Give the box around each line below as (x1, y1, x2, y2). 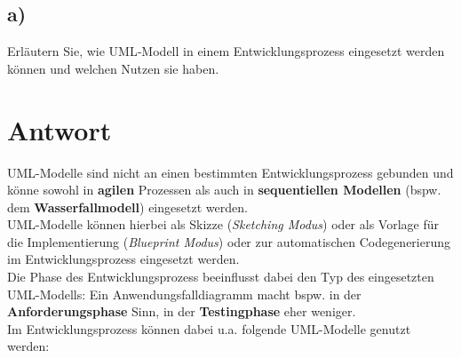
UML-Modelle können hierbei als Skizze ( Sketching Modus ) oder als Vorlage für (7, 215, 439, 234)
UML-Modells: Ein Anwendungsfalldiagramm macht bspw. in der (7, 284, 362, 303)
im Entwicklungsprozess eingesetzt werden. (7, 250, 240, 268)
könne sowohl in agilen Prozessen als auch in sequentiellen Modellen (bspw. (7, 180, 441, 199)
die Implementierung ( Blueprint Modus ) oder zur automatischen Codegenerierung (7, 232, 451, 251)
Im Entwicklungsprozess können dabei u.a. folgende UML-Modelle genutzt (7, 319, 411, 338)
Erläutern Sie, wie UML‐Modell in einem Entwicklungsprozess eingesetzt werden (7, 42, 445, 60)
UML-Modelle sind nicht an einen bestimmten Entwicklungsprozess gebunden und (7, 163, 454, 181)
